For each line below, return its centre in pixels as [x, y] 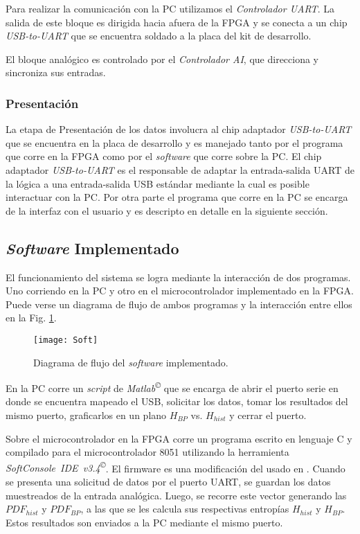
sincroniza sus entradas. [56, 72]
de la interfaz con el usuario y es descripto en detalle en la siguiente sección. [167, 210]
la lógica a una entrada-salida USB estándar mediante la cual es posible [157, 183]
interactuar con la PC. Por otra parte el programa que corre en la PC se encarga [177, 197]
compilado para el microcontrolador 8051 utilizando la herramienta [147, 452]
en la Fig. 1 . [31, 318]
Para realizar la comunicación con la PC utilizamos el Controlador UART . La [170, 8]
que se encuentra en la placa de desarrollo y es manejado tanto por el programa [174, 142]
